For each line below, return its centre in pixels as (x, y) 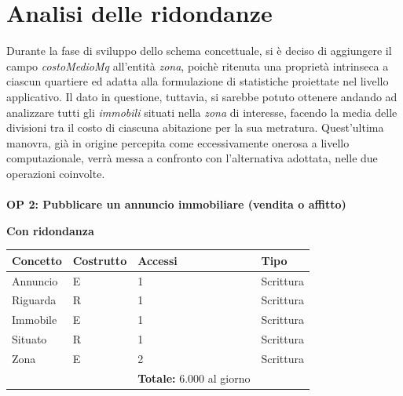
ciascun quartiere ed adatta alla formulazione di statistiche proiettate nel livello (198, 81)
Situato (29, 339)
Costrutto (100, 260)
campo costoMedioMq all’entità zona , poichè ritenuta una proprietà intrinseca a (198, 65)
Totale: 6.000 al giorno (194, 378)
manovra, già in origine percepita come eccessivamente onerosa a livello (178, 142)
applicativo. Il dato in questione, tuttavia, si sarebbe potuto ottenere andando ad (202, 96)
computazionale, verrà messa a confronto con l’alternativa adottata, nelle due (192, 158)
